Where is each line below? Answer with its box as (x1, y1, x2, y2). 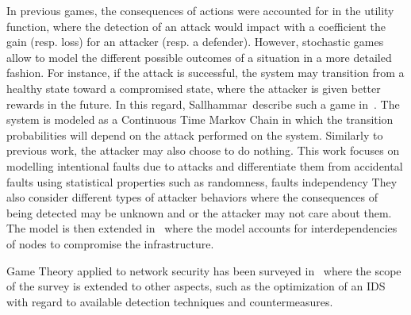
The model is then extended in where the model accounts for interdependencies (6, 220, 398, 236)
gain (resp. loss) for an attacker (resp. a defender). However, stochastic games (6, 33, 384, 50)
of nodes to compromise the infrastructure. (6, 235, 214, 252)
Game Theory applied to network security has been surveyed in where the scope (6, 262, 401, 279)
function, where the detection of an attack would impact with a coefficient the (6, 17, 386, 34)
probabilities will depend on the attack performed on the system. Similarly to (6, 126, 383, 143)
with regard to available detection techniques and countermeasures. (6, 293, 333, 309)
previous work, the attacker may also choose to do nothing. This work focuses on (6, 142, 400, 159)
